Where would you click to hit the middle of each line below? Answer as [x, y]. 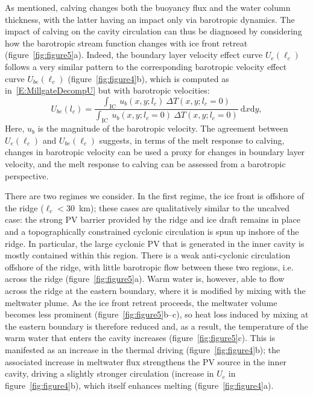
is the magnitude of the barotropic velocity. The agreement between [163, 128]
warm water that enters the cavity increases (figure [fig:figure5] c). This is [140, 338]
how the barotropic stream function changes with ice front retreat [126, 43]
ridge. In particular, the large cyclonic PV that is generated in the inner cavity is [155, 243]
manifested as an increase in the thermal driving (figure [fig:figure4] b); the [143, 349]
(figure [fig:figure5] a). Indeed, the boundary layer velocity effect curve [134, 55]
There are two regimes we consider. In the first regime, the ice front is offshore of [155, 196]
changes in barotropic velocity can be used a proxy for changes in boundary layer [155, 152]
